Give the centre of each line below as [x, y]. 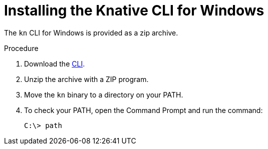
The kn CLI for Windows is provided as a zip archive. [91, 32]
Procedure [21, 48]
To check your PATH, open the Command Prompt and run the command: [144, 110]
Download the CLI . [55, 63]
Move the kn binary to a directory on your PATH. [104, 94]
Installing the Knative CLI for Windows [134, 10]
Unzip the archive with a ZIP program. [86, 79]
